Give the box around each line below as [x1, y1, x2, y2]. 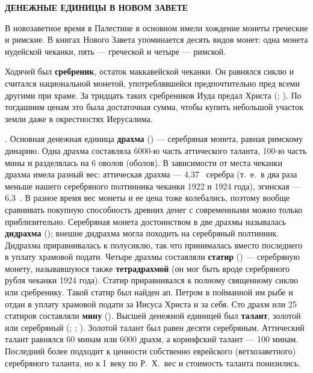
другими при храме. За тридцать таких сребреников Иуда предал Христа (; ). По [5, 88, 302, 101]
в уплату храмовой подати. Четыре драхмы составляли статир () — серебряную [5, 250, 300, 263]
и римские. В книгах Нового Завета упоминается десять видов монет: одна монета [5, 33, 308, 46]
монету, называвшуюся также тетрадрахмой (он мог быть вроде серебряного [5, 262, 290, 274]
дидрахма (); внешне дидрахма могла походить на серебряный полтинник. [5, 227, 279, 239]
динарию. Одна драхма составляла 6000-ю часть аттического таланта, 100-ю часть [5, 144, 307, 156]
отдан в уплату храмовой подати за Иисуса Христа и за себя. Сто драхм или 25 [5, 297, 297, 310]
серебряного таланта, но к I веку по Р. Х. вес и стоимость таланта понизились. [5, 356, 301, 369]
